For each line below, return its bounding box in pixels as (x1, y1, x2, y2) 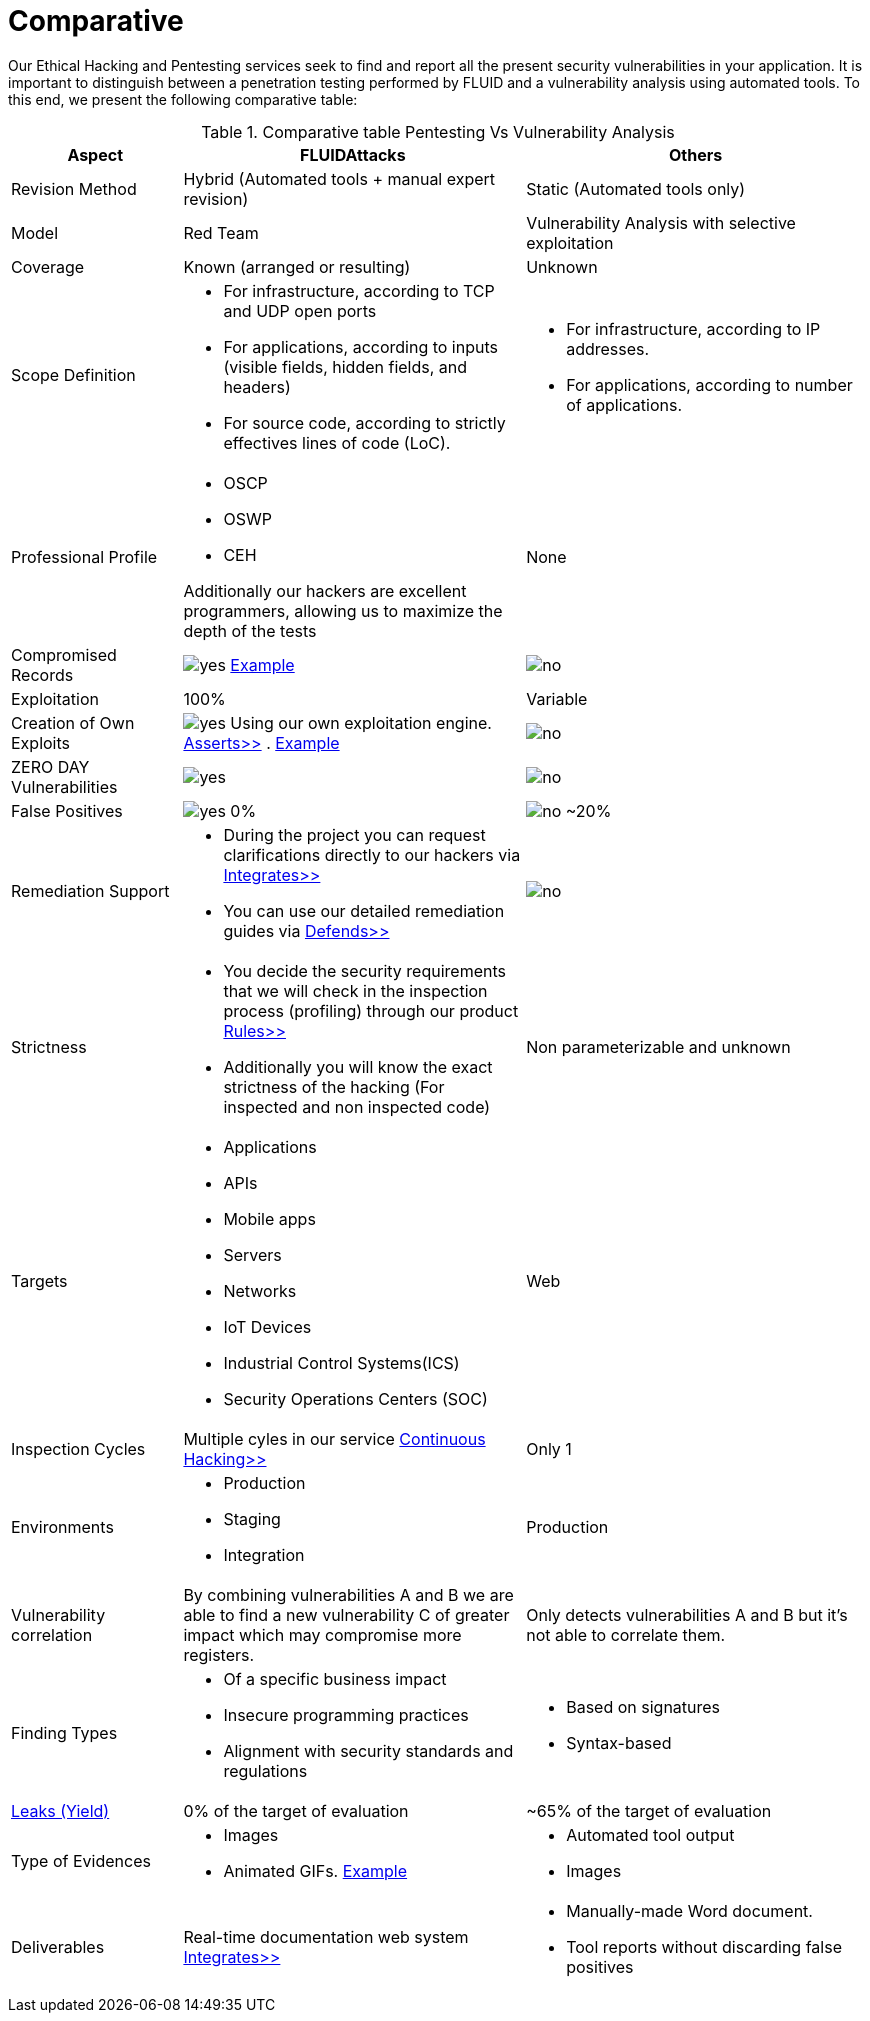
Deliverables (11, 1936, 105, 1957)
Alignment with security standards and (223, 1740, 514, 1761)
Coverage (11, 256, 85, 277)
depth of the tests (183, 620, 317, 641)
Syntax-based (566, 1732, 672, 1753)
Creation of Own (11, 712, 135, 733)
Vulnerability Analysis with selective (526, 212, 796, 233)
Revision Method (11, 178, 137, 199)
